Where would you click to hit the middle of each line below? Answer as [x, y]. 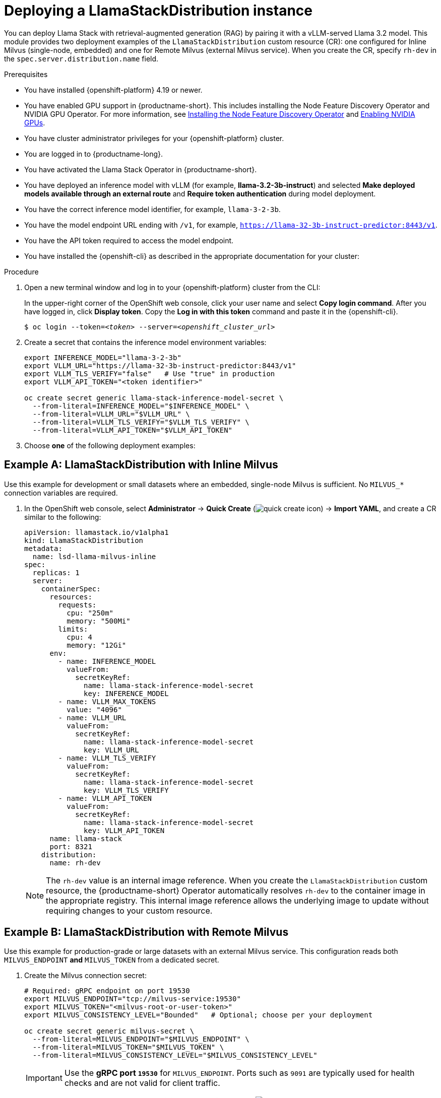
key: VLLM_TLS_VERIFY [126, 790]
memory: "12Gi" [97, 645]
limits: [73, 629]
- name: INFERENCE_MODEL [107, 661]
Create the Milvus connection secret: [85, 976]
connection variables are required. [61, 493]
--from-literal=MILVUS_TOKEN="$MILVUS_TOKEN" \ [128, 1047]
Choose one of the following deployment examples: [110, 445]
